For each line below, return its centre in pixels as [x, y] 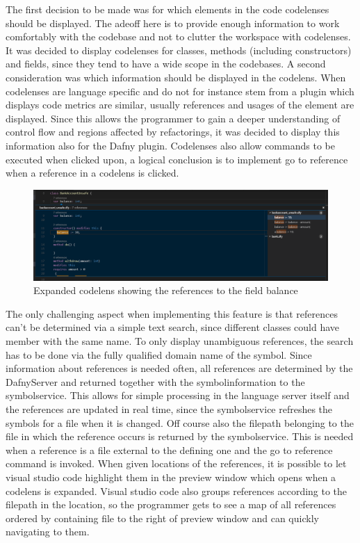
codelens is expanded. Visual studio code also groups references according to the [177, 491]
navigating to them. [48, 532]
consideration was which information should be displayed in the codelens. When [176, 77]
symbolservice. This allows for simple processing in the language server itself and [178, 395]
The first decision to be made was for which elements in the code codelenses [167, 9]
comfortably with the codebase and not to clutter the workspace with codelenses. [178, 37]
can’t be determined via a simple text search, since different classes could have [173, 327]
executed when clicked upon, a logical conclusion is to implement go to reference [177, 159]
